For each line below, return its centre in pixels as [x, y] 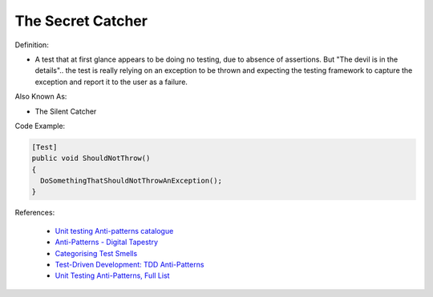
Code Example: [40, 126]
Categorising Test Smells [96, 253]
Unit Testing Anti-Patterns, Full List [112, 275]
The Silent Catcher [66, 111]
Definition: [32, 45]
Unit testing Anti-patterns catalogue [114, 231]
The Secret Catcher [81, 21]
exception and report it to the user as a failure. [111, 82]
